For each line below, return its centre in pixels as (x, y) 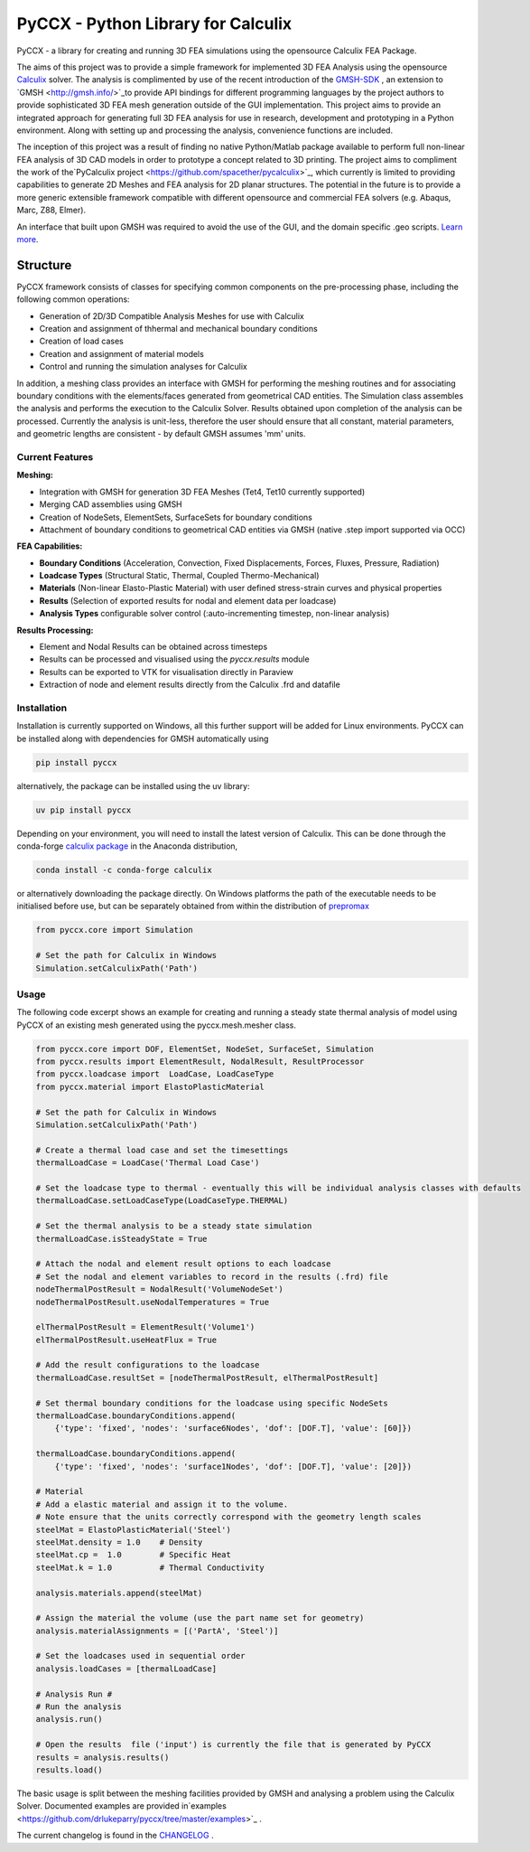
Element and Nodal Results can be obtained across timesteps (153, 647)
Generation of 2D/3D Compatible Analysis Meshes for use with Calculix (172, 315)
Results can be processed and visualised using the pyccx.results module (175, 659)
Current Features (55, 456)
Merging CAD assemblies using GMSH (111, 504)
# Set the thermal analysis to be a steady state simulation (174, 1226)
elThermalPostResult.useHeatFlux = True (126, 1340)
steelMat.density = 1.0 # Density (119, 1542)
